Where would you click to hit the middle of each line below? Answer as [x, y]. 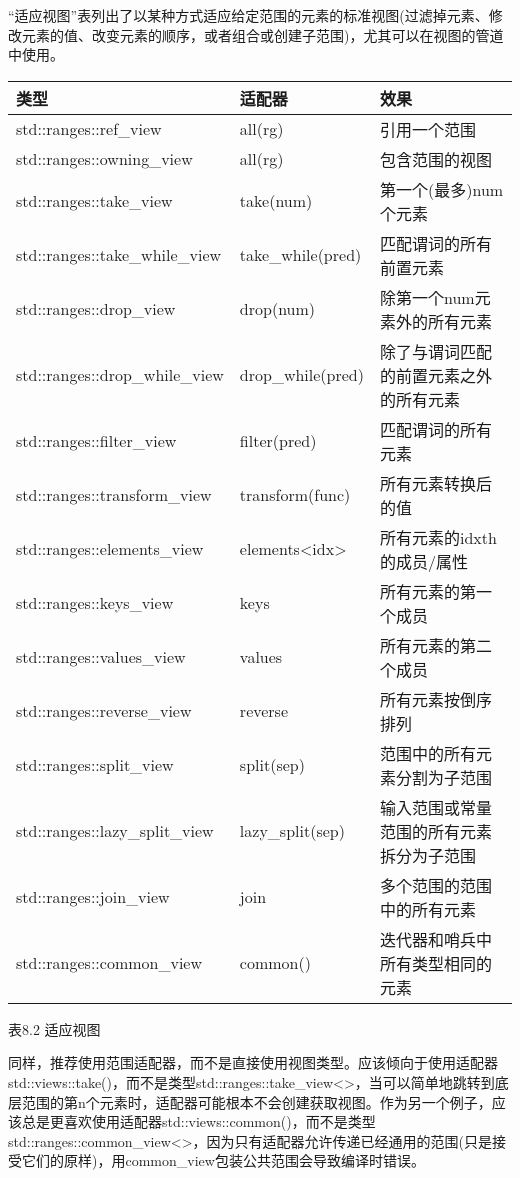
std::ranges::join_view [93, 897]
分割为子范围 [444, 777]
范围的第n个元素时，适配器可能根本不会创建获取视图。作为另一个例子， [256, 1101]
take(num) [276, 201]
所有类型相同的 [436, 963]
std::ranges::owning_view [104, 159]
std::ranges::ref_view [89, 129]
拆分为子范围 [428, 855]
